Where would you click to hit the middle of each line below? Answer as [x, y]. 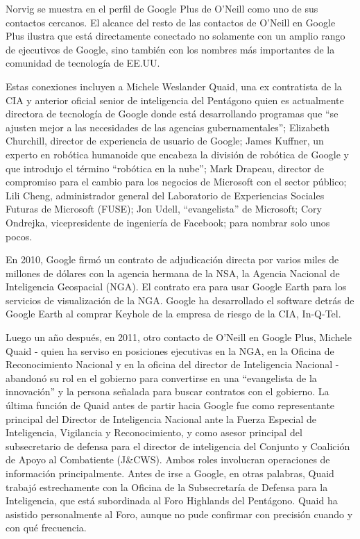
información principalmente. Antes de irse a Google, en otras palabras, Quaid [170, 473]
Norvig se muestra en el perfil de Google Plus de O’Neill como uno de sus [162, 8]
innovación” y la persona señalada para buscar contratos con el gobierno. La [168, 391]
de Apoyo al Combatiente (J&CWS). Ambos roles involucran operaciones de [168, 459]
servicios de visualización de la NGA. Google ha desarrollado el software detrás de [180, 300]
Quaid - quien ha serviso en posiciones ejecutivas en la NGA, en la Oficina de [170, 350]
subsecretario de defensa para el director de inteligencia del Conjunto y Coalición [178, 446]
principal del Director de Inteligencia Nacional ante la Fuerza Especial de [161, 418]
